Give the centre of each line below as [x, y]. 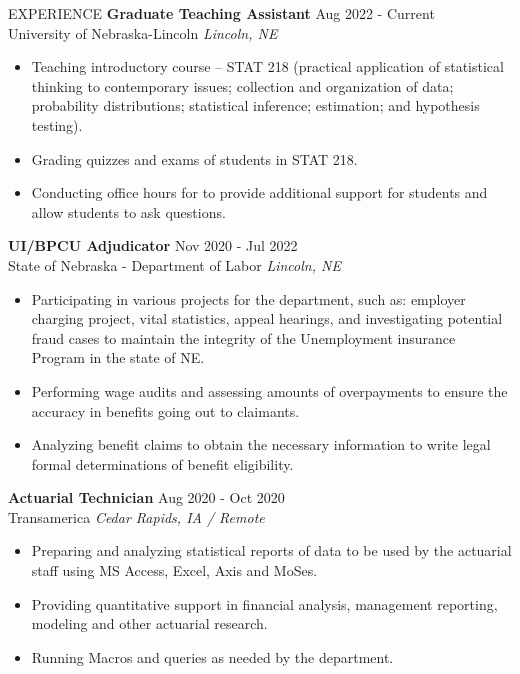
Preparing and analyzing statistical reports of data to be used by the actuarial [271, 550]
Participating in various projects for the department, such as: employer [248, 298]
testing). [57, 124]
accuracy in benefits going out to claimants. [165, 410]
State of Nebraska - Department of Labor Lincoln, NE [174, 264]
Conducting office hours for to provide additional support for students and [259, 192]
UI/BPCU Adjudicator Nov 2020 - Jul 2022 [153, 245]
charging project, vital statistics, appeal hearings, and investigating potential [267, 318]
